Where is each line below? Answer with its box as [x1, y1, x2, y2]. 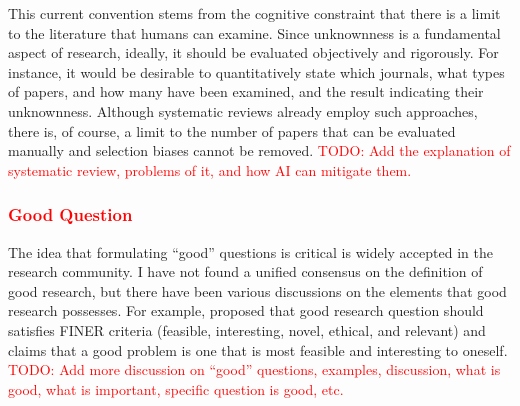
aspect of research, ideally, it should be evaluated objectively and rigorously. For [8, 42, 499, 63]
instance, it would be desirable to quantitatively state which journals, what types [8, 61, 505, 82]
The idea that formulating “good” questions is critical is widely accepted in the [8, 241, 493, 262]
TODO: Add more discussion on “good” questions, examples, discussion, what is [8, 359, 501, 380]
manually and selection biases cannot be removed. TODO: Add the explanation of [8, 140, 511, 161]
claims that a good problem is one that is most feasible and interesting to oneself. [8, 339, 508, 360]
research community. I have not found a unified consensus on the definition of [8, 261, 483, 282]
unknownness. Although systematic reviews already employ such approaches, [8, 100, 478, 121]
